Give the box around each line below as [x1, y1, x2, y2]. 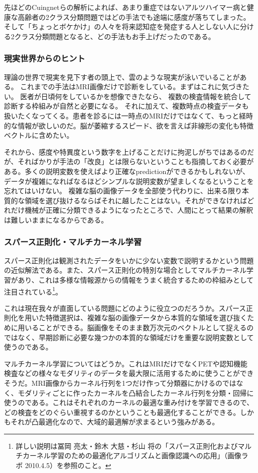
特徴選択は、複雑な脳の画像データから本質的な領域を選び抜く [45, 312, 247, 323]
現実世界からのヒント [4, 52, 85, 64]
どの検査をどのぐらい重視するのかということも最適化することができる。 [4, 407, 240, 417]
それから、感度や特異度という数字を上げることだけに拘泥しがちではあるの [4, 146, 247, 157]
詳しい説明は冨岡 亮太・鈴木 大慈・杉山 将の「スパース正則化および [15, 440, 238, 451]
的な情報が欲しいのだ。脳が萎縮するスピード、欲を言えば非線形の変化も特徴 [4, 120, 254, 130]
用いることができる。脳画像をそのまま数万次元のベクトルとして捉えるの [17, 322, 254, 332]
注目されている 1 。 [4, 285, 63, 296]
